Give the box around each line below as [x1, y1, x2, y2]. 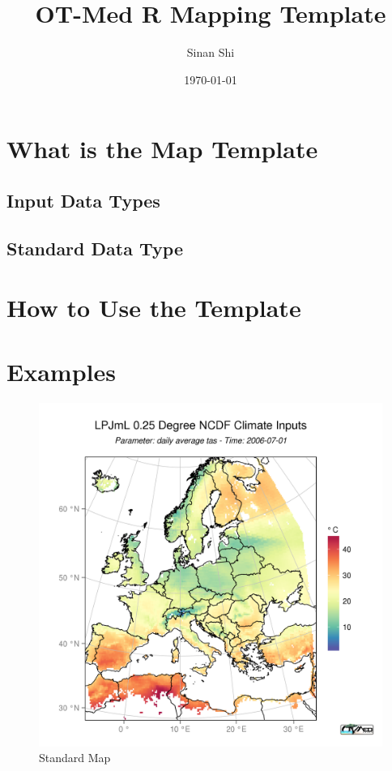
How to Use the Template [6, 291, 301, 324]
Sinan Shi [186, 44, 235, 61]
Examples [6, 354, 116, 388]
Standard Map [39, 749, 111, 766]
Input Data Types [6, 187, 160, 212]
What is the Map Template [6, 132, 318, 165]
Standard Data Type [6, 235, 184, 260]
